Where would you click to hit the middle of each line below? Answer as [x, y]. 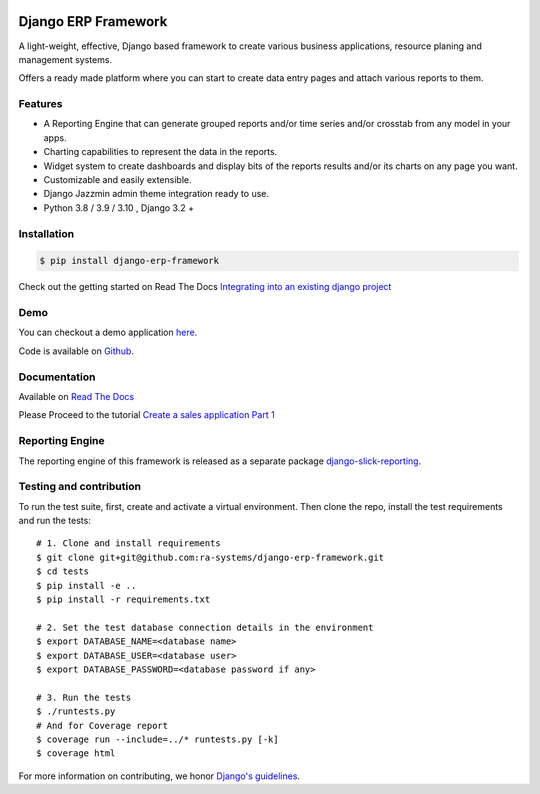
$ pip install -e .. [86, 585]
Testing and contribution [80, 487]
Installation [46, 233]
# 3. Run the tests [84, 697]
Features [40, 104]
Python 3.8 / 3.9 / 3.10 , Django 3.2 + [119, 207]
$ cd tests [63, 571]
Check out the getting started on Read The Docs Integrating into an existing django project [205, 287]
